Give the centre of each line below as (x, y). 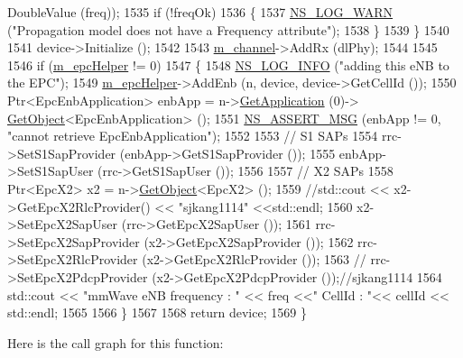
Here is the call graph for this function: (116, 342)
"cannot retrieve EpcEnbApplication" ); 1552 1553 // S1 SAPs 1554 (193, 136)
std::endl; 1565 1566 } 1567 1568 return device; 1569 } (157, 312)
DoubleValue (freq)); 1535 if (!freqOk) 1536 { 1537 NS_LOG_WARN (200, 12)
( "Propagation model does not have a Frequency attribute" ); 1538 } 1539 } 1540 (228, 29)
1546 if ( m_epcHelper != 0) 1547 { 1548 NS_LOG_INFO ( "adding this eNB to (228, 64)
